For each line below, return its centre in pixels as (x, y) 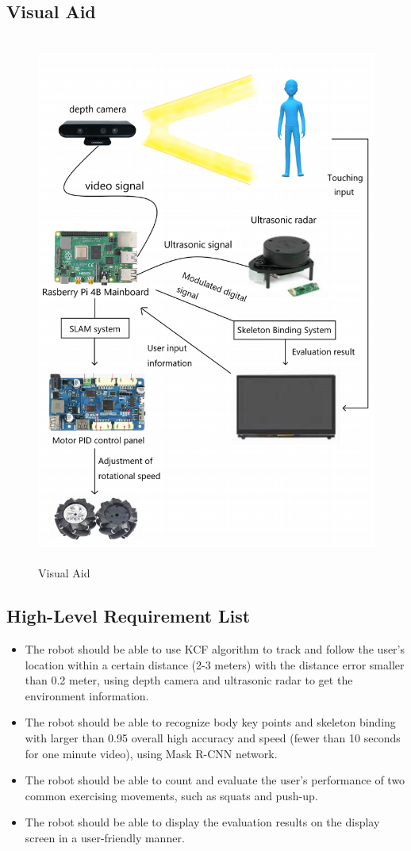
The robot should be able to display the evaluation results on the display (202, 822)
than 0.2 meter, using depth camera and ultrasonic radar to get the (189, 680)
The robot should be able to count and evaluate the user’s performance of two (215, 780)
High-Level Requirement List (129, 616)
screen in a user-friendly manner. (105, 837)
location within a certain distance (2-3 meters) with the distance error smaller (215, 664)
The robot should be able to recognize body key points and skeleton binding (210, 722)
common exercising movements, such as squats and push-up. (171, 795)
